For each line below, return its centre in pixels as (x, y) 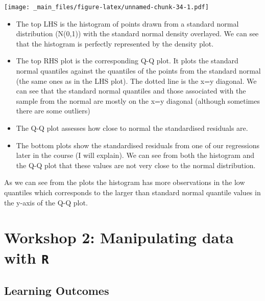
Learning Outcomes (57, 291)
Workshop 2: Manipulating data (119, 237)
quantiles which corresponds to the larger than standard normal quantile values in (132, 192)
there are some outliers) (53, 111)
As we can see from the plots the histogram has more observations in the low (125, 182)
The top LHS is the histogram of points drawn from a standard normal (127, 23)
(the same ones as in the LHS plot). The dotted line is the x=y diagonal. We (136, 80)
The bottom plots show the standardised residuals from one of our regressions (138, 145)
